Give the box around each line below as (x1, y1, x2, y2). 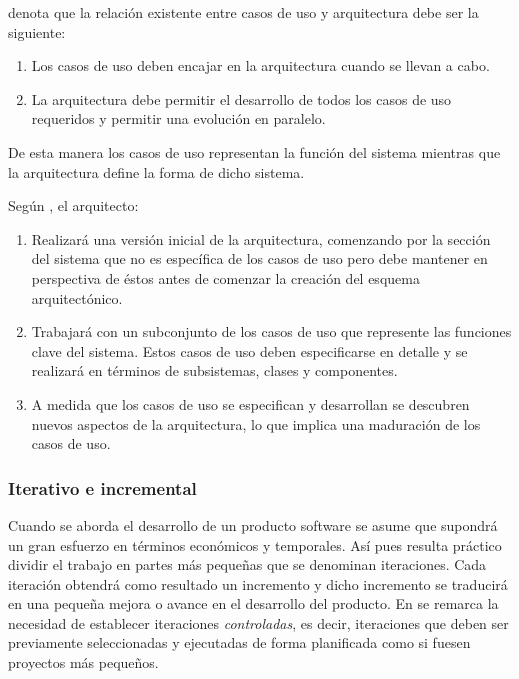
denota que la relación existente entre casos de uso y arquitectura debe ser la (8, 2, 479, 22)
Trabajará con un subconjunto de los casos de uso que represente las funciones (31, 321, 512, 342)
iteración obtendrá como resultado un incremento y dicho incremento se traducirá (8, 573, 508, 594)
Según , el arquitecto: (8, 195, 139, 216)
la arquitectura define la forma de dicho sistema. (8, 161, 305, 182)
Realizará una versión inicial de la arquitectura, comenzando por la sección (31, 228, 491, 249)
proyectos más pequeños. (8, 652, 159, 673)
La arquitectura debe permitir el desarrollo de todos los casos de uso (31, 88, 452, 109)
